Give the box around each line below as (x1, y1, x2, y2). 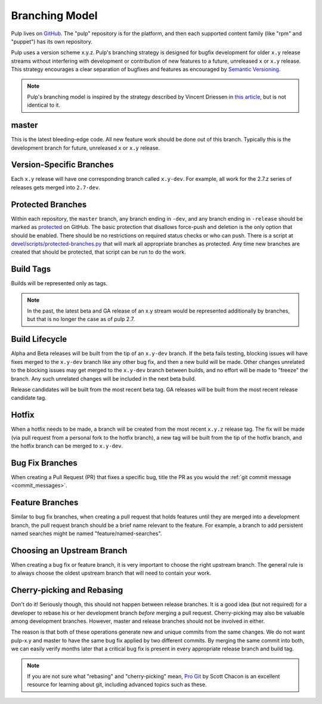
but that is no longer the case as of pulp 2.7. (27, 316, 135, 323)
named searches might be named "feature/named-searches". (11, 530, 162, 537)
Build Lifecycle (11, 334, 67, 344)
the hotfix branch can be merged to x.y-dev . (11, 442, 123, 449)
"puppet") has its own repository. (11, 38, 92, 45)
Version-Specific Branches (11, 160, 114, 170)
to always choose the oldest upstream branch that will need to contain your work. (11, 570, 212, 577)
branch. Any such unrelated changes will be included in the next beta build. (11, 375, 196, 382)
